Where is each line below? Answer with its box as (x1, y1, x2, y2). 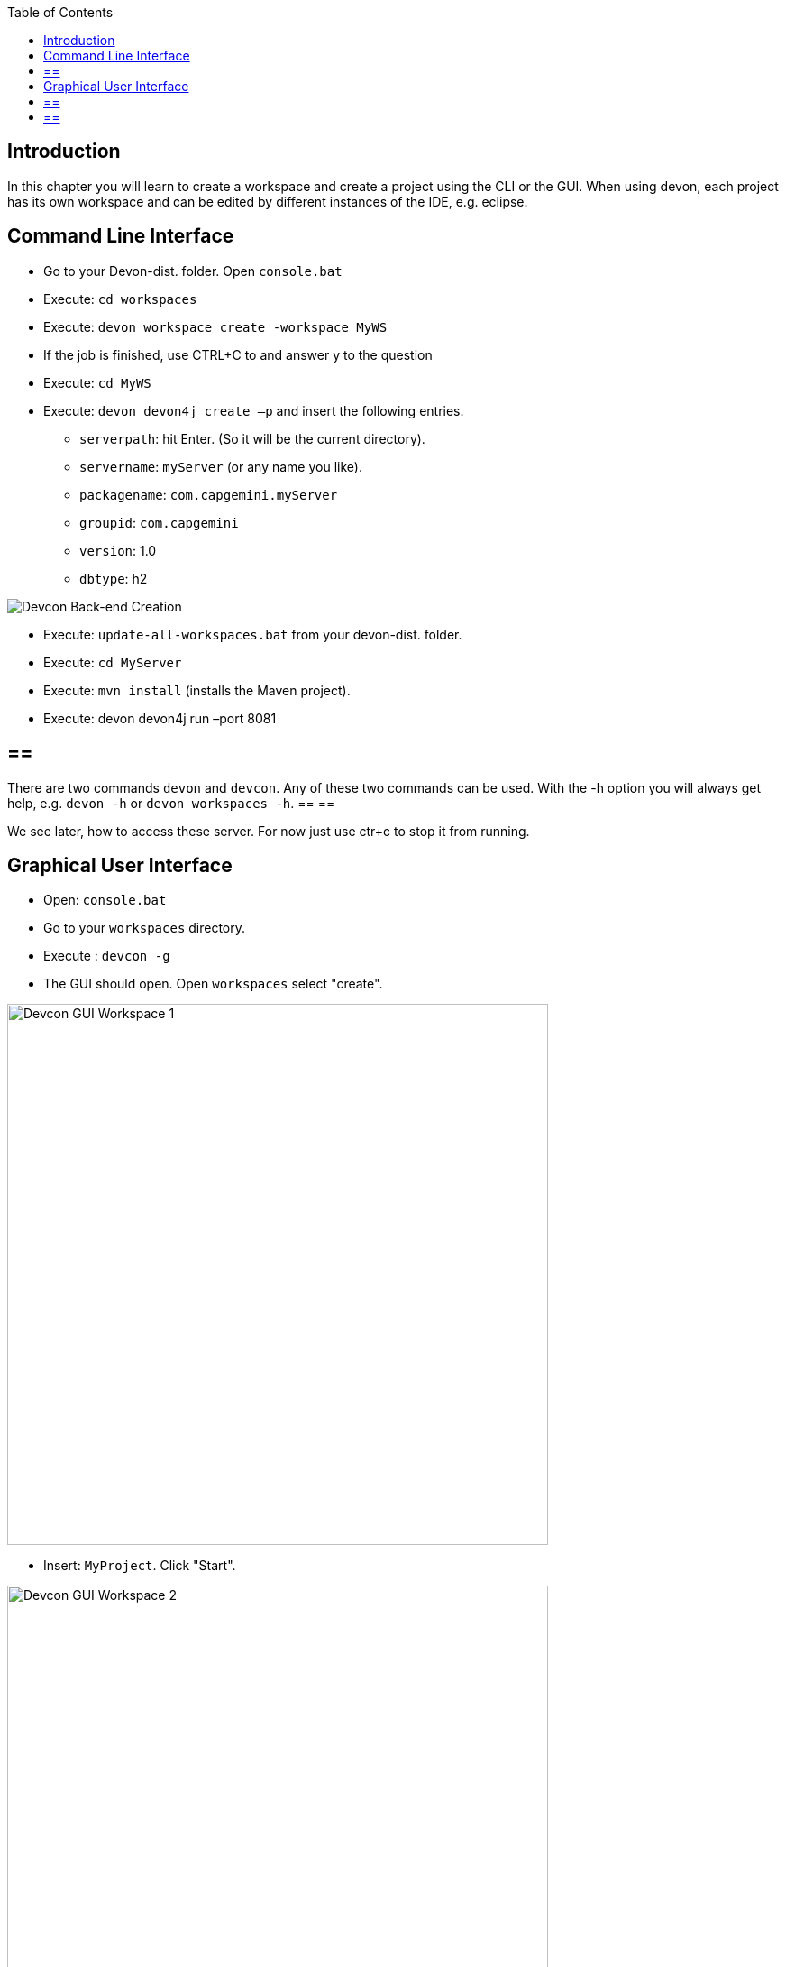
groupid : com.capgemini (79, 514, 239, 530)
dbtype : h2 (79, 570, 148, 586)
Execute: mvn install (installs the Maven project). (43, 682, 351, 698)
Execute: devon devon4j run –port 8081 (43, 710, 277, 726)
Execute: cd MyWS (43, 374, 151, 391)
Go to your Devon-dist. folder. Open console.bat (43, 262, 343, 279)
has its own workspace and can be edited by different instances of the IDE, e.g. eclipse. (7, 193, 528, 209)
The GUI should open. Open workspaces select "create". (43, 976, 383, 992)
